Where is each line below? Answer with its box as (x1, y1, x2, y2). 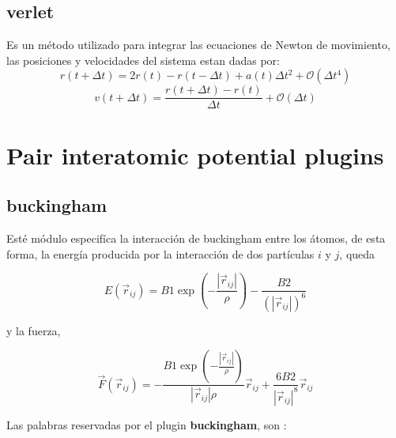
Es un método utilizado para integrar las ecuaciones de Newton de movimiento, (6, 36, 390, 53)
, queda (339, 245, 375, 262)
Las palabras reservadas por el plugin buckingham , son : (6, 416, 287, 432)
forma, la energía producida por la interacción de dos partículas (6, 245, 315, 262)
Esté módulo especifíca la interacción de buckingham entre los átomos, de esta (6, 230, 386, 247)
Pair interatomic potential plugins (6, 138, 384, 171)
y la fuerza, (6, 322, 61, 338)
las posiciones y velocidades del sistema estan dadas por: (6, 51, 280, 68)
